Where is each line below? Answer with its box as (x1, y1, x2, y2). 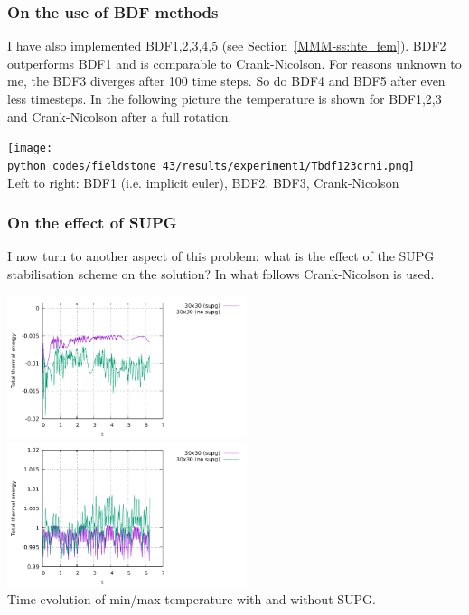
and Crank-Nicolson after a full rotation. (7, 107, 232, 126)
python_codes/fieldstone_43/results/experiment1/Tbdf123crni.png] (7, 159, 416, 172)
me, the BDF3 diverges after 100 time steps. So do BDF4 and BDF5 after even (7, 71, 446, 90)
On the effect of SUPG (7, 211, 177, 234)
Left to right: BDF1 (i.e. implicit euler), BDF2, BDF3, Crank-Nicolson (7, 172, 399, 191)
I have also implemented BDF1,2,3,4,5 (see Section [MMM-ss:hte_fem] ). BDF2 (7, 36, 446, 55)
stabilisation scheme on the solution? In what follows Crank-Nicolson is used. (7, 264, 435, 283)
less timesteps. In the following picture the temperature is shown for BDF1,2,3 (7, 89, 442, 107)
